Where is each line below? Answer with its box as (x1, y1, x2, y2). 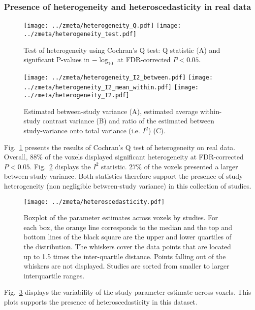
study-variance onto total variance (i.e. (24, 125, 140, 136)
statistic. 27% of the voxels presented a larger (101, 161, 238, 171)
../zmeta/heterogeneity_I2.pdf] (24, 92, 129, 99)
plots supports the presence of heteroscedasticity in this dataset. (4, 297, 197, 307)
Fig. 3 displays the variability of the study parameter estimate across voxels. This (4, 287, 251, 297)
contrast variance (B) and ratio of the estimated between (42, 116, 215, 126)
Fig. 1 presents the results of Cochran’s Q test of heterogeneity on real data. (4, 142, 235, 152)
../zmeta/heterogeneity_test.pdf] (24, 30, 137, 38)
